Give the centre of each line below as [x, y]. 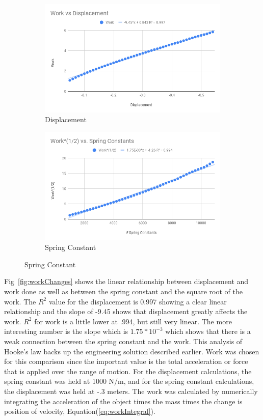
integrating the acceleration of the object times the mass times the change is [123, 401]
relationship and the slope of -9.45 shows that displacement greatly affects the [126, 311]
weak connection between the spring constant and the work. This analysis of [123, 341]
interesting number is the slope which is [66, 331]
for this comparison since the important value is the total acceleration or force [126, 361]
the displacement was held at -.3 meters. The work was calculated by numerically [131, 391]
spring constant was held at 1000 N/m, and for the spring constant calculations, [129, 381]
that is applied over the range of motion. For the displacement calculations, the [128, 371]
